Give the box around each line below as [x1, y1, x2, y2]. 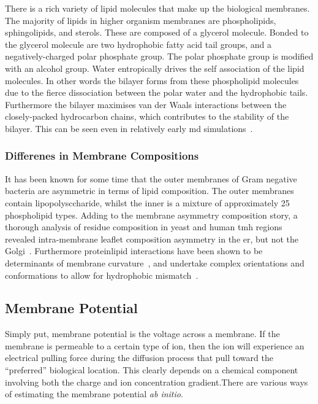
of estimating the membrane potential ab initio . [5, 387, 183, 400]
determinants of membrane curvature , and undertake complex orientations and [5, 256, 305, 269]
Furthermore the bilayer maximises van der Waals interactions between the [5, 98, 287, 111]
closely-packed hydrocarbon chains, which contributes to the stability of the [5, 110, 289, 123]
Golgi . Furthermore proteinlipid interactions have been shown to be [5, 244, 263, 257]
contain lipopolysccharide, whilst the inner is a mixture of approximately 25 [5, 196, 290, 209]
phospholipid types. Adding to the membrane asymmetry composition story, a [5, 208, 298, 221]
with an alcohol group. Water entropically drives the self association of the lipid [5, 61, 305, 74]
